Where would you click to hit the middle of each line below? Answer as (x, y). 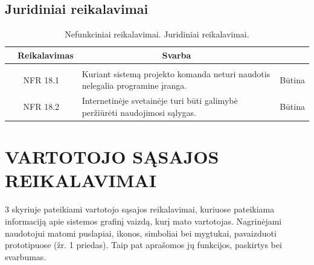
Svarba (177, 55)
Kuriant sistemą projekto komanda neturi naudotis (176, 73)
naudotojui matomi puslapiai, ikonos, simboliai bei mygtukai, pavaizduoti (141, 233)
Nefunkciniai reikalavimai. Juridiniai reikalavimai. (157, 34)
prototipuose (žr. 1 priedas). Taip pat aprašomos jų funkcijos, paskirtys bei (143, 245)
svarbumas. (26, 256)
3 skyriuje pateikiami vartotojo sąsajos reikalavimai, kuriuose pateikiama (140, 209)
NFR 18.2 (41, 107)
